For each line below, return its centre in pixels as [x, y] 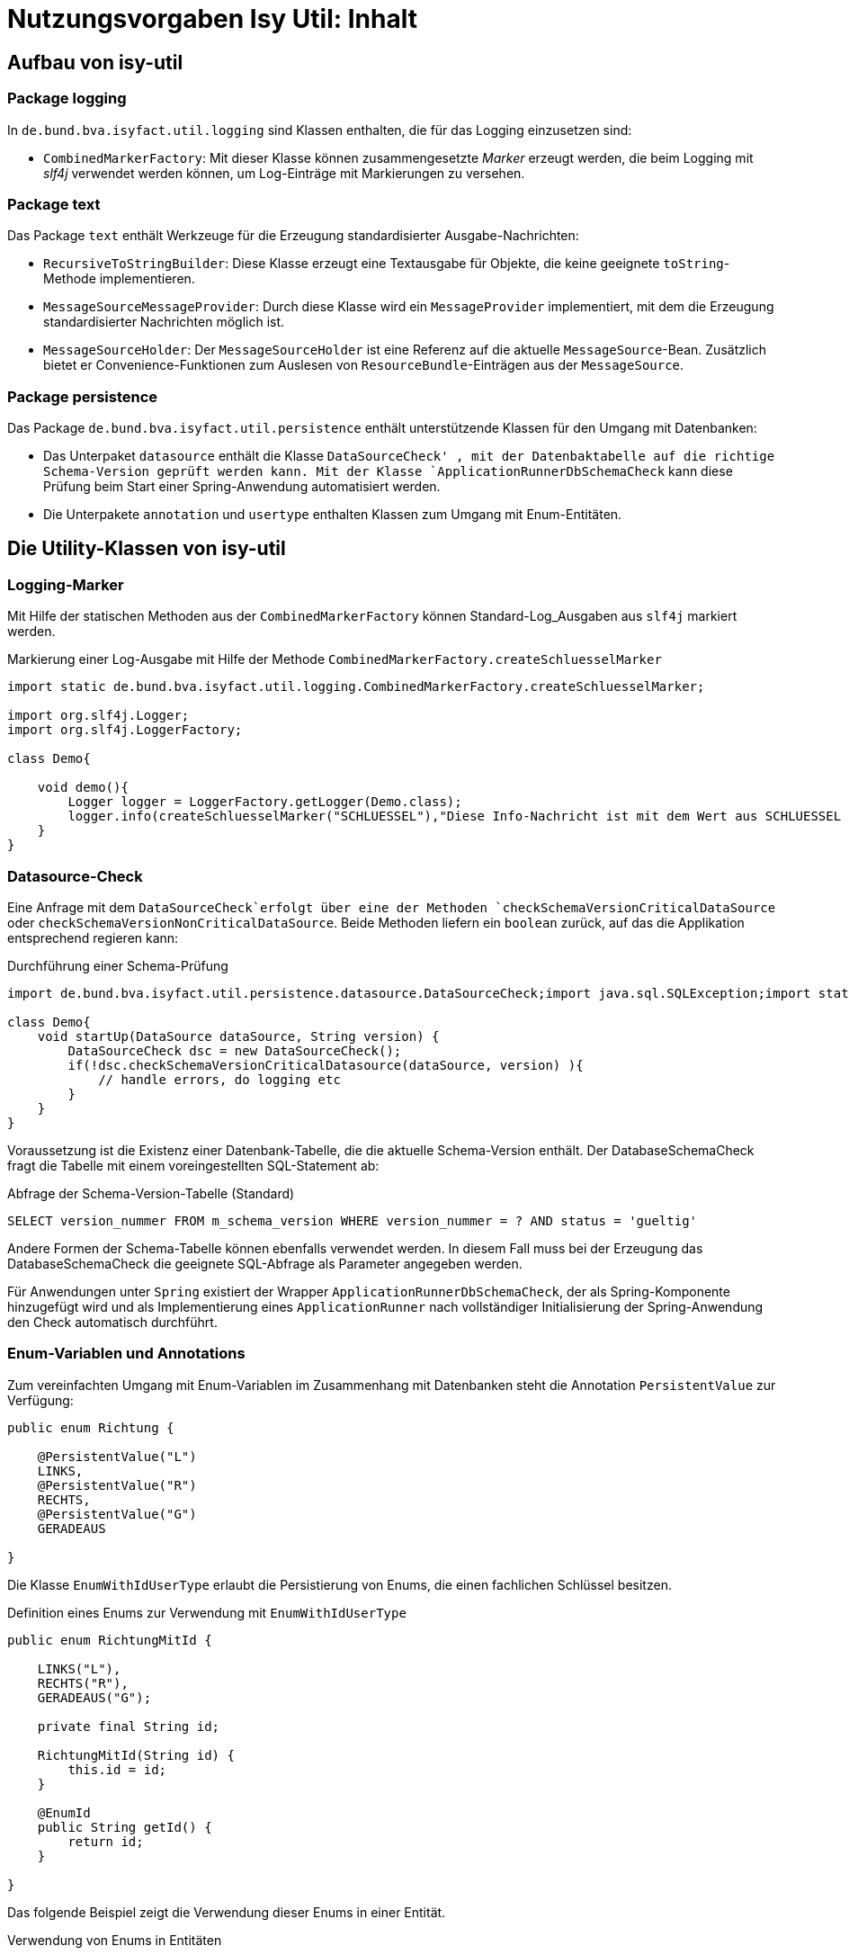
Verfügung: [40, 1400]
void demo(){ [83, 788]
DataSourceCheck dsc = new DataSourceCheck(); [235, 1051]
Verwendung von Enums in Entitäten [115, 1940]
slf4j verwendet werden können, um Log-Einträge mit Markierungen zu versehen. [284, 173]
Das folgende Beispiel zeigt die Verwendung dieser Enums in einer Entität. [227, 1912]
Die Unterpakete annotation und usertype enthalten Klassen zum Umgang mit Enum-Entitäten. [333, 515]
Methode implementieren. [119, 279]
